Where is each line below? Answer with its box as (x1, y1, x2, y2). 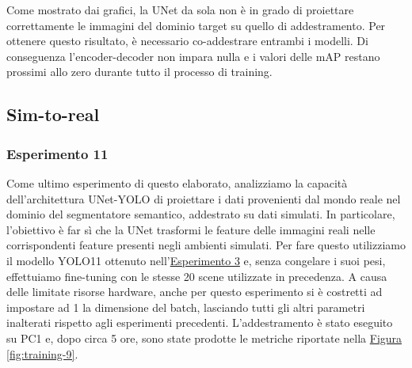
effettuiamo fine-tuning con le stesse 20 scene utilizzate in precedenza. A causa (6, 267, 387, 284)
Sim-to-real (6, 102, 100, 127)
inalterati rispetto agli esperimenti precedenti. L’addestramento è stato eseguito (6, 314, 393, 331)
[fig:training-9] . (6, 345, 78, 362)
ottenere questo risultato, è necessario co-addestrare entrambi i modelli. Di (6, 32, 368, 49)
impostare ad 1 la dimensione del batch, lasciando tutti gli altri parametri (6, 298, 365, 315)
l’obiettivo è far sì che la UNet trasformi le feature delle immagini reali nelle (6, 221, 376, 237)
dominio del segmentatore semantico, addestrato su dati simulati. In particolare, (6, 206, 395, 222)
